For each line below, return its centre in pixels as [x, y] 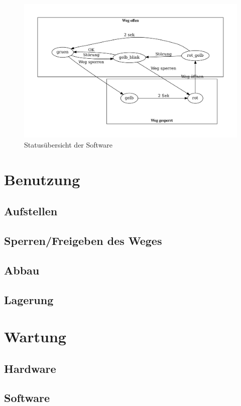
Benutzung [42, 179]
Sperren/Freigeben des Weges [83, 240]
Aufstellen [31, 211]
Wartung [35, 336]
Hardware [30, 368]
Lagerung [29, 299]
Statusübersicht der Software [69, 144]
